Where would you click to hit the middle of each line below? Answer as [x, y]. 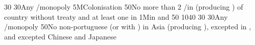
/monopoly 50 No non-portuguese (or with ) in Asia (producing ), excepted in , [128, 27]
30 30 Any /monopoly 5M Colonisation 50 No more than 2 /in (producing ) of [124, 7]
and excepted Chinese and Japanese [60, 36]
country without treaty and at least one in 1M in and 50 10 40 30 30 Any [116, 16]
